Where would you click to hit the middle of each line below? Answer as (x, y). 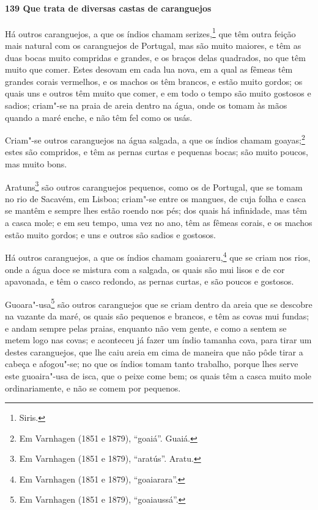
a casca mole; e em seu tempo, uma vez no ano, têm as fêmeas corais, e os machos (159, 223)
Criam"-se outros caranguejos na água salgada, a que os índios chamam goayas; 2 (155, 139)
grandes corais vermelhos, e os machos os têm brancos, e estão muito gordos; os (154, 81)
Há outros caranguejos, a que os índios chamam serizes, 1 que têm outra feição (150, 32)
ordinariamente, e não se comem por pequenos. (93, 388)
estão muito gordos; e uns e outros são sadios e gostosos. (110, 234)
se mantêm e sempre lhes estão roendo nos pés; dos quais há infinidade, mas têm (156, 210)
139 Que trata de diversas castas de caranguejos (108, 8)
